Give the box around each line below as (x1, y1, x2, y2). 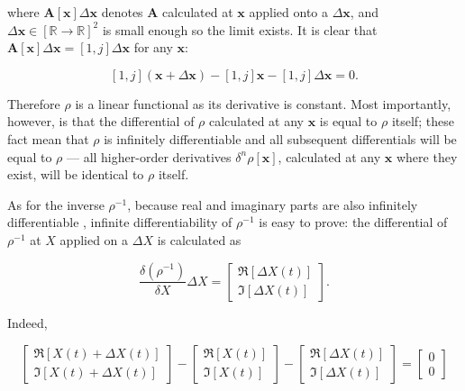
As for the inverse (7, 195, 105, 214)
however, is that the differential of (7, 112, 195, 131)
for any (133, 38, 173, 57)
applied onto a (249, 3, 329, 21)
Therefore (7, 94, 60, 113)
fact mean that (7, 129, 89, 148)
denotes (101, 3, 143, 21)
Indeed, (7, 313, 48, 332)
